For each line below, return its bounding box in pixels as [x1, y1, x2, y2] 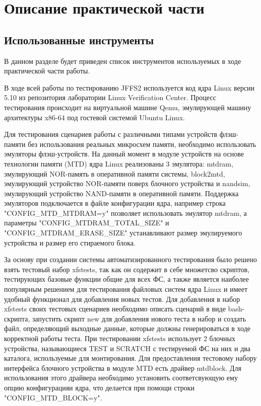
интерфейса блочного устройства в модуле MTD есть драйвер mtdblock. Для [4, 362, 241, 373]
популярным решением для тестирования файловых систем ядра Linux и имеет [4, 284, 248, 294]
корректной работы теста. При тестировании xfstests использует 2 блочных [4, 333, 235, 344]
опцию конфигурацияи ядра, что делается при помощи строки [4, 382, 195, 392]
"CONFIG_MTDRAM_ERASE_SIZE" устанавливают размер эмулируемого [4, 227, 242, 238]
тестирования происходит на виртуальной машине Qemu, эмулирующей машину [4, 102, 251, 112]
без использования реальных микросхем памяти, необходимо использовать [28, 138, 256, 149]
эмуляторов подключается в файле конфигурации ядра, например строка [4, 198, 226, 208]
